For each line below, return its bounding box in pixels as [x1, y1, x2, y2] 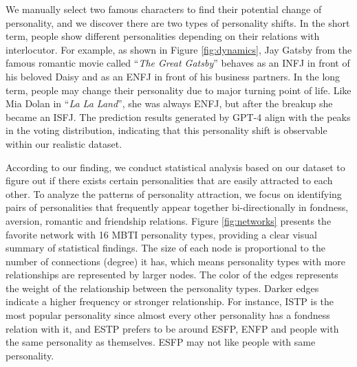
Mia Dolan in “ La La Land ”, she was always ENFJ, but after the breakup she [6, 96, 333, 111]
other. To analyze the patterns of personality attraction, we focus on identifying [6, 186, 342, 201]
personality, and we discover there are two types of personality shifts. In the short [6, 15, 350, 30]
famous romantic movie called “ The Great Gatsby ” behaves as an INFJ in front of [6, 56, 350, 70]
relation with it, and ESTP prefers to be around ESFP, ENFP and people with [6, 321, 339, 335]
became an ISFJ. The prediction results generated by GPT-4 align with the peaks [6, 109, 351, 124]
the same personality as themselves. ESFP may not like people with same [6, 335, 316, 349]
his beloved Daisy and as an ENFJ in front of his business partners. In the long [6, 69, 340, 83]
